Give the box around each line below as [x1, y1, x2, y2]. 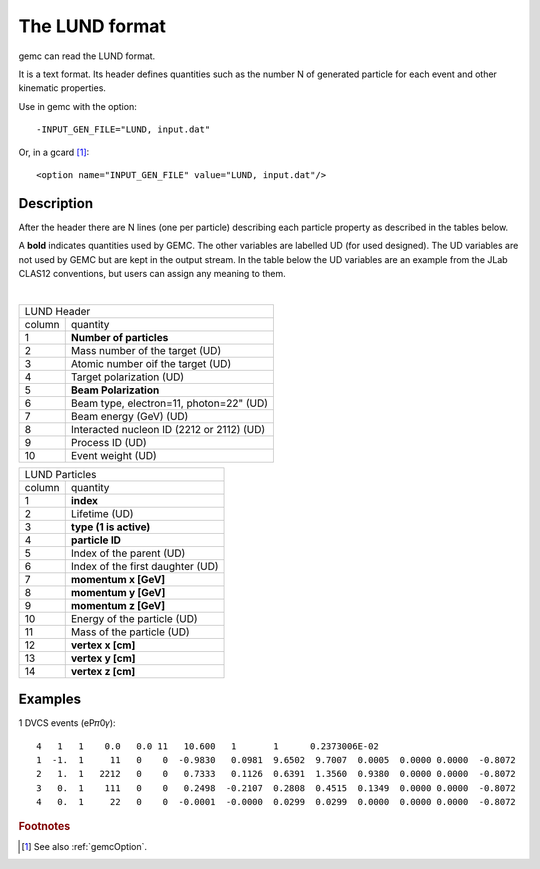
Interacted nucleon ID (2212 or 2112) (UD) [70, 422, 266, 436]
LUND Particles [24, 467, 97, 481]
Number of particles [70, 330, 169, 344]
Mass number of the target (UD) [70, 343, 222, 357]
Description [18, 195, 94, 212]
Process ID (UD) [70, 435, 147, 449]
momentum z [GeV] [70, 598, 165, 612]
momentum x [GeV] [70, 572, 166, 586]
